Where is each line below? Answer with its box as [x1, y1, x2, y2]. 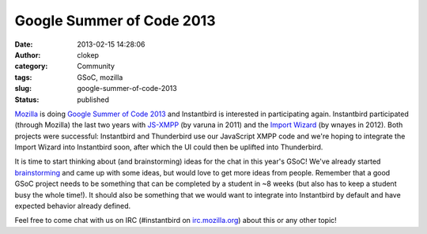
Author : [14, 50, 41, 59]
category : [14, 62, 48, 71]
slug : [14, 84, 32, 93]
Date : [14, 40, 33, 49]
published [77, 95, 110, 104]
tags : [14, 72, 32, 82]
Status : [14, 95, 40, 104]
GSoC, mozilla [77, 72, 123, 82]
